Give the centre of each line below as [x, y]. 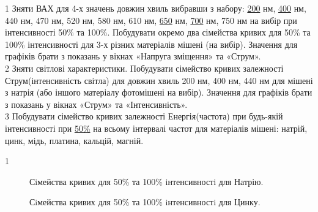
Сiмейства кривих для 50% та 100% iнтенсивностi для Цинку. [145, 202]
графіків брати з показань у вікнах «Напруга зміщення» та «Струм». [133, 56]
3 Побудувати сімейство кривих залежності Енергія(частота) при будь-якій [144, 116]
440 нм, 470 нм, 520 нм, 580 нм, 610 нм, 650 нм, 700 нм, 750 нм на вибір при [151, 20]
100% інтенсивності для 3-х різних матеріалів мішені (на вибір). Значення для [151, 44]
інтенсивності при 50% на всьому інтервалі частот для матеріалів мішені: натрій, [156, 128]
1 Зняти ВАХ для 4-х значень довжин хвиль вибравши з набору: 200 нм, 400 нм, [156, 8]
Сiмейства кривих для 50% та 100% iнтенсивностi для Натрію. [146, 181]
